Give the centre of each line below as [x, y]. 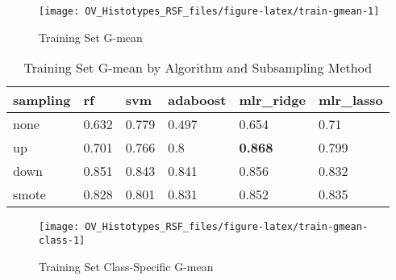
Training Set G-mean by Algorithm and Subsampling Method [198, 68]
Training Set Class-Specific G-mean [126, 266]
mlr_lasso [350, 100]
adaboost [197, 100]
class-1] [62, 240]
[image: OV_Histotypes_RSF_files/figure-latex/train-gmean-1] [209, 11]
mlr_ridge [272, 100]
